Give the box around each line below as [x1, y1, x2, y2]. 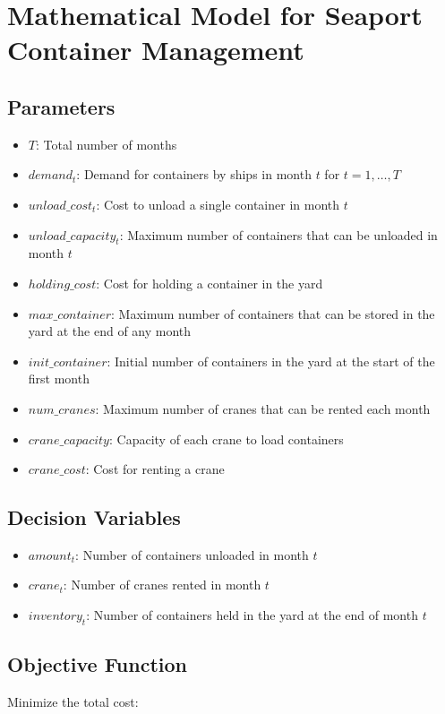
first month [28, 369, 90, 388]
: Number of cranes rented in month [63, 575, 261, 594]
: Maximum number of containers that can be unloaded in [119, 225, 438, 244]
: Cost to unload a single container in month [96, 194, 340, 213]
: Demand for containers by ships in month [76, 165, 312, 184]
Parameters [7, 92, 116, 120]
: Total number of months [35, 134, 177, 153]
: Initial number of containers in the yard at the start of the [107, 351, 435, 370]
